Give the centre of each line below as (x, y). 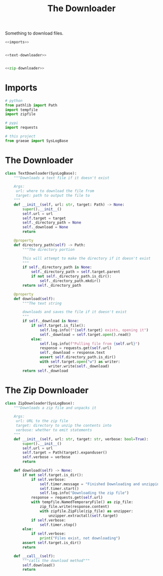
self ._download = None (45, 227)
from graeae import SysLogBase (37, 141)
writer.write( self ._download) (79, 366)
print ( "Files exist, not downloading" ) (80, 538)
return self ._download (45, 371)
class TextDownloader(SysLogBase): (41, 173)
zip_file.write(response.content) (74, 506)
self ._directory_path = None (52, 223)
